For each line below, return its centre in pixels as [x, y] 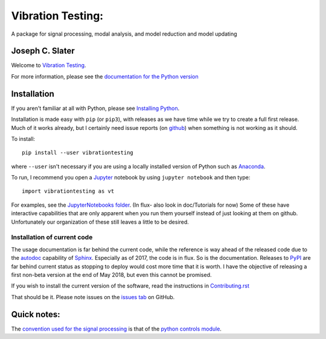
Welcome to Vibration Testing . [49, 65]
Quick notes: [36, 314]
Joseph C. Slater [43, 51]
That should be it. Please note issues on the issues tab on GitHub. [93, 297]
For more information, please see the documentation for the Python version [105, 76]
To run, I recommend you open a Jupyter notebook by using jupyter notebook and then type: [131, 178]
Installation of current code [52, 237]
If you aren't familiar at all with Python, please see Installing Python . [95, 108]
